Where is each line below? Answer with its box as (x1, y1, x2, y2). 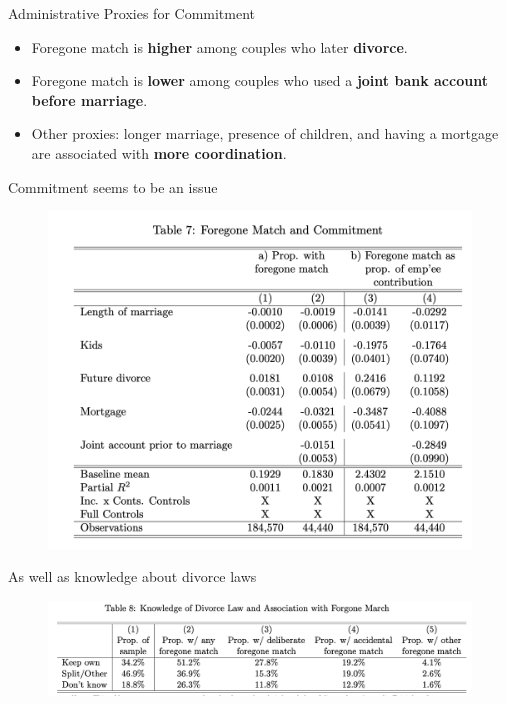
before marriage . (31, 89, 148, 110)
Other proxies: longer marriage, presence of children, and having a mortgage (31, 123, 499, 144)
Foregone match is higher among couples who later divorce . (31, 36, 408, 57)
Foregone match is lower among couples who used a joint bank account (31, 70, 488, 91)
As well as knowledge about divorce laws (8, 566, 257, 587)
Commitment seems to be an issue (8, 176, 218, 197)
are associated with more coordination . (31, 142, 287, 163)
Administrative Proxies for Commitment (8, 3, 256, 23)
